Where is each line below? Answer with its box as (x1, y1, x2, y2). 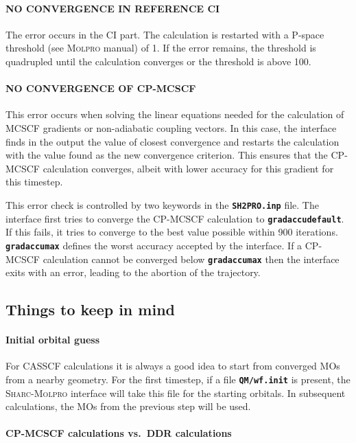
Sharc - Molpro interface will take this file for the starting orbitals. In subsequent (5, 385, 346, 400)
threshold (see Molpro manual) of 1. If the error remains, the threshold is (5, 41, 316, 55)
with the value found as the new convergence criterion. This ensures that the (5, 148, 328, 162)
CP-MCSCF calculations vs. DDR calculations (5, 426, 232, 440)
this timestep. (5, 174, 63, 189)
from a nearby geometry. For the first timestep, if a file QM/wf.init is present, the (5, 372, 351, 386)
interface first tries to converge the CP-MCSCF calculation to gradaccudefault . (5, 211, 344, 225)
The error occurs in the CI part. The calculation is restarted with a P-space (5, 27, 324, 41)
